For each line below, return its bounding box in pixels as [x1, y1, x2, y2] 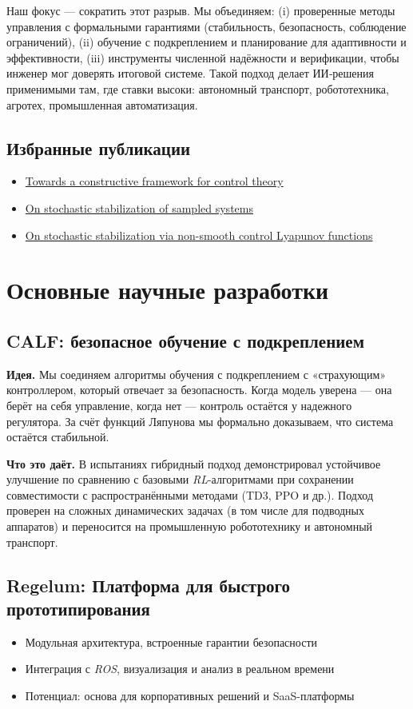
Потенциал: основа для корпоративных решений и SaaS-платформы [25, 687, 355, 704]
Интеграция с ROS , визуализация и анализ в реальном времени [25, 660, 335, 677]
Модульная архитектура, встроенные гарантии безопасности [25, 633, 318, 650]
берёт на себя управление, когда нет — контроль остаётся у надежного [6, 396, 352, 413]
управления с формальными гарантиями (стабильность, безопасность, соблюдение [6, 18, 407, 34]
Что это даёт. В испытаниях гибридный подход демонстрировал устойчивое [6, 455, 381, 472]
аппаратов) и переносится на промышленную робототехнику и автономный [6, 518, 373, 535]
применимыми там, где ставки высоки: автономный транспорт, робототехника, [6, 80, 389, 97]
